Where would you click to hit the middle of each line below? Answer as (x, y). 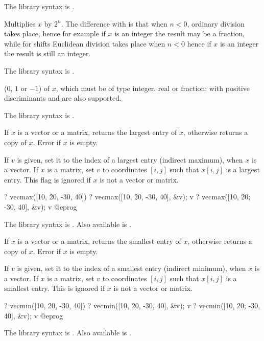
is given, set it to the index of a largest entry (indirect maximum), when (130, 159)
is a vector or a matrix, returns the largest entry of (97, 132)
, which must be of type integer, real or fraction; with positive (153, 88)
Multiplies (20, 23)
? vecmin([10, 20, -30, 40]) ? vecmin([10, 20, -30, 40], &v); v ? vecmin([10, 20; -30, (132, 305)
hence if (199, 43)
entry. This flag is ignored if (47, 179)
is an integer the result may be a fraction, (180, 33)
